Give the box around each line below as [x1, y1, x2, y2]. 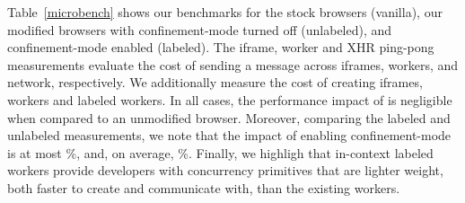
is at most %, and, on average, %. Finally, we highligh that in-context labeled [7, 143, 434, 162]
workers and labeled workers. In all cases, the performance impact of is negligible [7, 90, 452, 109]
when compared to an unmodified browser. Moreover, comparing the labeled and [7, 108, 451, 127]
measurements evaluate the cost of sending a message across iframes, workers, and [7, 55, 459, 74]
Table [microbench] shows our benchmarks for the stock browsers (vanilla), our [7, 3, 443, 21]
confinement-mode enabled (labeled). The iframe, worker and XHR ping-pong [7, 38, 434, 57]
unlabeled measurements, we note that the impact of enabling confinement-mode [7, 126, 452, 145]
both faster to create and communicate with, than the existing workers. [7, 178, 400, 197]
